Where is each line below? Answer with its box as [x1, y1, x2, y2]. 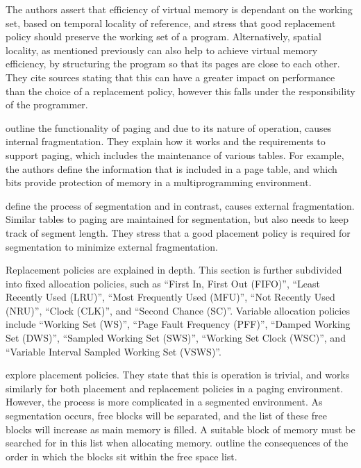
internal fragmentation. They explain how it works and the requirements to [6, 134, 326, 149]
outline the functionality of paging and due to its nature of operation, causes [6, 120, 332, 135]
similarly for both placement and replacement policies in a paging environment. [6, 381, 344, 395]
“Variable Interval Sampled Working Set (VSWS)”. [6, 344, 221, 358]
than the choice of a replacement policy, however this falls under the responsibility [6, 83, 355, 98]
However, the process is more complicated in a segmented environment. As [6, 394, 323, 409]
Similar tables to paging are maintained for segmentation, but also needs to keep [6, 212, 349, 226]
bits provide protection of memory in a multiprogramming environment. [6, 175, 312, 190]
